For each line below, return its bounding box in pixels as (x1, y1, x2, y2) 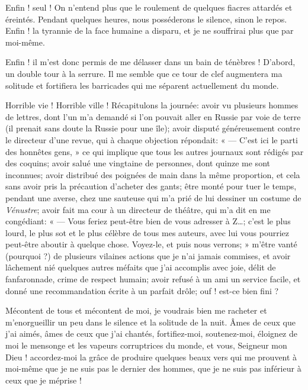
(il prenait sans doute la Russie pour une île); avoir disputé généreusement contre (5, 122, 300, 134)
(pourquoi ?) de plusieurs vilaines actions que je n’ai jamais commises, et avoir (5, 249, 291, 262)
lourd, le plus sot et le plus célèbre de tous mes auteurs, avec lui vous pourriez (5, 226, 290, 238)
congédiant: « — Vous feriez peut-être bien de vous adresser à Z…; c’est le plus (5, 215, 291, 227)
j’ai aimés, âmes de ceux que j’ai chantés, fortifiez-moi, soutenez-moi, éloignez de (5, 327, 297, 340)
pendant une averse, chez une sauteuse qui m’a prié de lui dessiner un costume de (5, 191, 301, 204)
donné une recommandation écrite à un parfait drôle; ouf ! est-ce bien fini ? (5, 284, 279, 296)
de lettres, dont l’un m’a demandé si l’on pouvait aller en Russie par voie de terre (5, 110, 301, 123)
